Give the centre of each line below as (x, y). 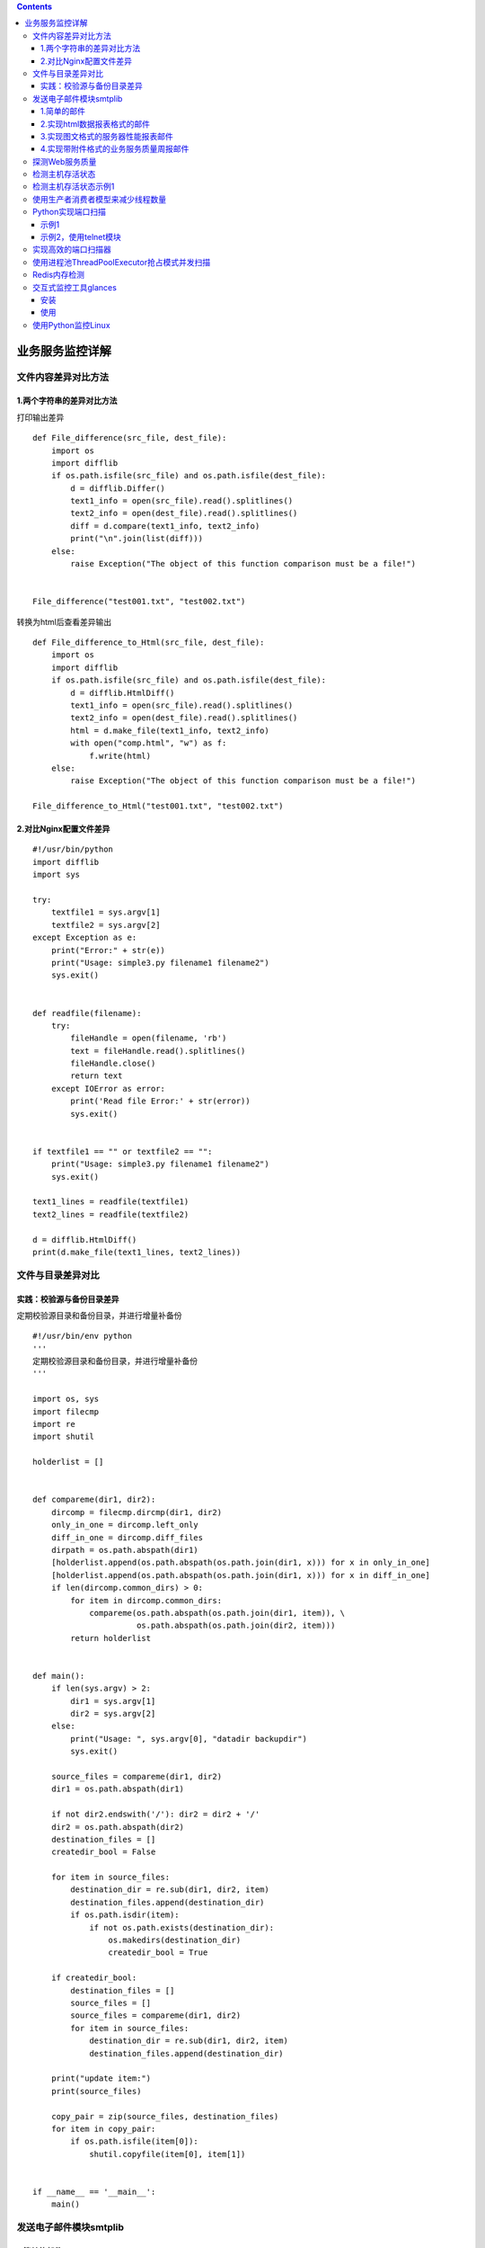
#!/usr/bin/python (73, 849)
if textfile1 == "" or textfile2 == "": (123, 1151)
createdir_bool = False (103, 1852)
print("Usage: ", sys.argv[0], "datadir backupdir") (189, 1739)
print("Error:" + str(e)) (108, 950)
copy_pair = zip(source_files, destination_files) (165, 2116)
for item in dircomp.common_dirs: (146, 1600)
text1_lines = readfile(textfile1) (111, 1202)
